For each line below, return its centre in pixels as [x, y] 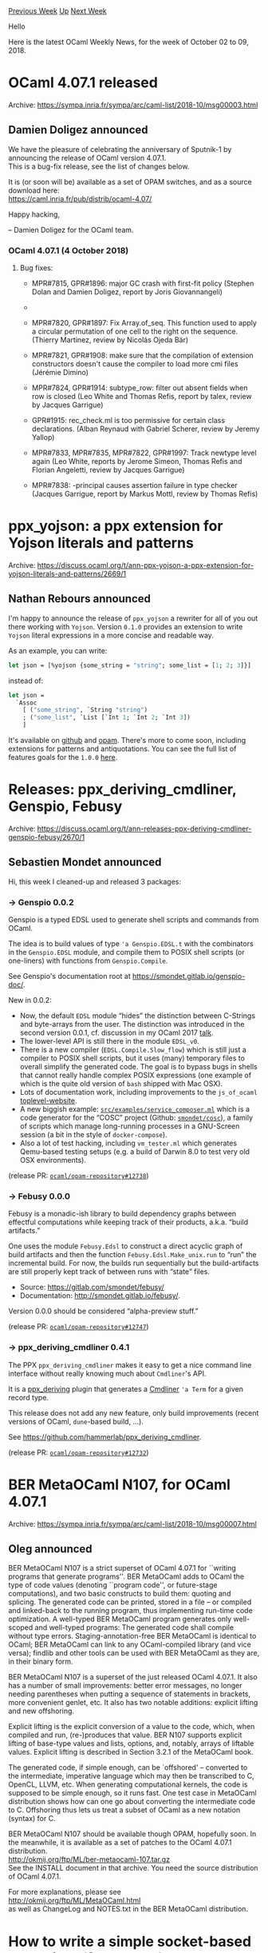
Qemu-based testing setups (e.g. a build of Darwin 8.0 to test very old [134, 1152]
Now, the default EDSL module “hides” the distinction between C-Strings [138, 1016]
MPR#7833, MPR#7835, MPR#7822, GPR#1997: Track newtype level [144, 453]
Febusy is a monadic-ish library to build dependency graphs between [122, 1214]
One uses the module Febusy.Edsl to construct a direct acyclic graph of [126, 1246]
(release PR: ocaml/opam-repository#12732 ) [79, 1452]
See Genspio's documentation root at [69, 976]
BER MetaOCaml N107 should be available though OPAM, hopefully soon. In [132, 1834]
